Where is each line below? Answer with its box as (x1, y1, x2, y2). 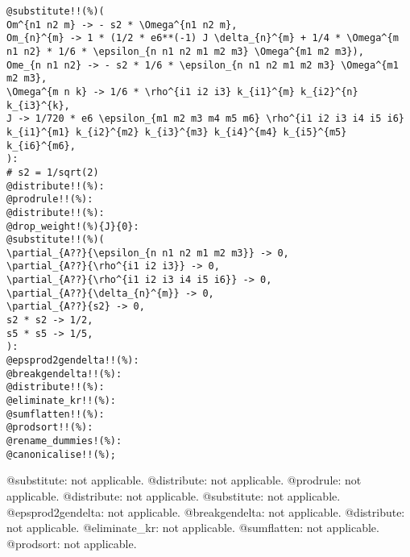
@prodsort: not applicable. (6, 534, 137, 551)
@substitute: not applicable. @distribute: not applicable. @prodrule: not (6, 472, 362, 488)
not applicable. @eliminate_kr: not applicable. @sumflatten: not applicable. (6, 519, 379, 536)
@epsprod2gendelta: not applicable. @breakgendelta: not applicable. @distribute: (6, 503, 405, 520)
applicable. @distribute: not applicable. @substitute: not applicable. (6, 487, 341, 504)
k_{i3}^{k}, (6, 99, 70, 111)
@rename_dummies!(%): (6, 435, 122, 447)
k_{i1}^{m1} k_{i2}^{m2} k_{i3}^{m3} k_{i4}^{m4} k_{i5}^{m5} (6, 126, 347, 138)
